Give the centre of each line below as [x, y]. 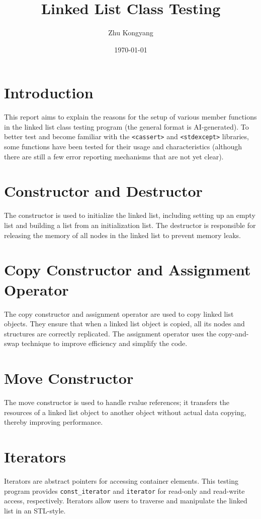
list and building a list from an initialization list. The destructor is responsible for [130, 225]
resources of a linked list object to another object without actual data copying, [125, 412]
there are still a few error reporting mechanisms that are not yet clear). [114, 156]
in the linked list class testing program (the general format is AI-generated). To [126, 126]
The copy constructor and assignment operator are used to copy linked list [119, 313]
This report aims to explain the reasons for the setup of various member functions [130, 117]
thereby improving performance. [54, 422]
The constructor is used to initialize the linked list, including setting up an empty [130, 215]
